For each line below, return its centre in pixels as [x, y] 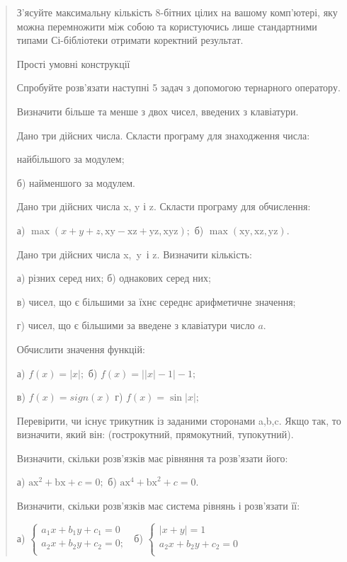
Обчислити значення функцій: [81, 349]
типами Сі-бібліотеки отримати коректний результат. [130, 40]
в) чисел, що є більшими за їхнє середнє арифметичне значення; [156, 301]
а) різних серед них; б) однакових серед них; [114, 278]
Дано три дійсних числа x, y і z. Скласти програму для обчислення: [164, 206]
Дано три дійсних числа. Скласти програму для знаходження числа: [163, 135]
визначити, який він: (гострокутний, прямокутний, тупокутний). [155, 434]
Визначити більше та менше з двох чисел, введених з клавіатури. [158, 111]
